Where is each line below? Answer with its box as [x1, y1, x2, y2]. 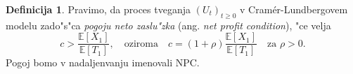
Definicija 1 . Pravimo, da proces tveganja [6, 2, 191, 16]
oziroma [124, 38, 158, 49]
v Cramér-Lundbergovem [240, 2, 348, 16]
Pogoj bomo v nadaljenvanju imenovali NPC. [6, 55, 200, 70]
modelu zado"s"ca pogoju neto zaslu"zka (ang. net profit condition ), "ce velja [6, 17, 331, 32]
